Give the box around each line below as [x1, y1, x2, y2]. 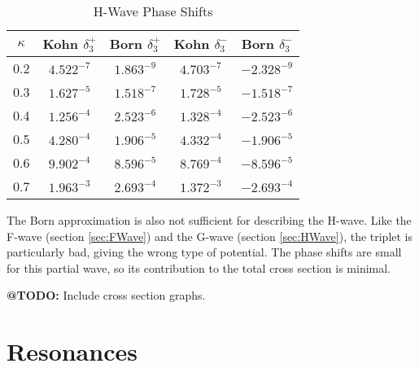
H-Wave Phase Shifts [93, 2, 213, 20]
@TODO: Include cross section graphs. [7, 287, 206, 304]
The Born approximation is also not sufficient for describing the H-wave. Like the [7, 212, 412, 228]
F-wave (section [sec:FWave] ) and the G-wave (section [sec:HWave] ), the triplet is [7, 227, 413, 244]
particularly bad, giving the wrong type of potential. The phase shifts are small [7, 243, 402, 261]
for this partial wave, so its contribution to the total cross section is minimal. [7, 259, 391, 276]
